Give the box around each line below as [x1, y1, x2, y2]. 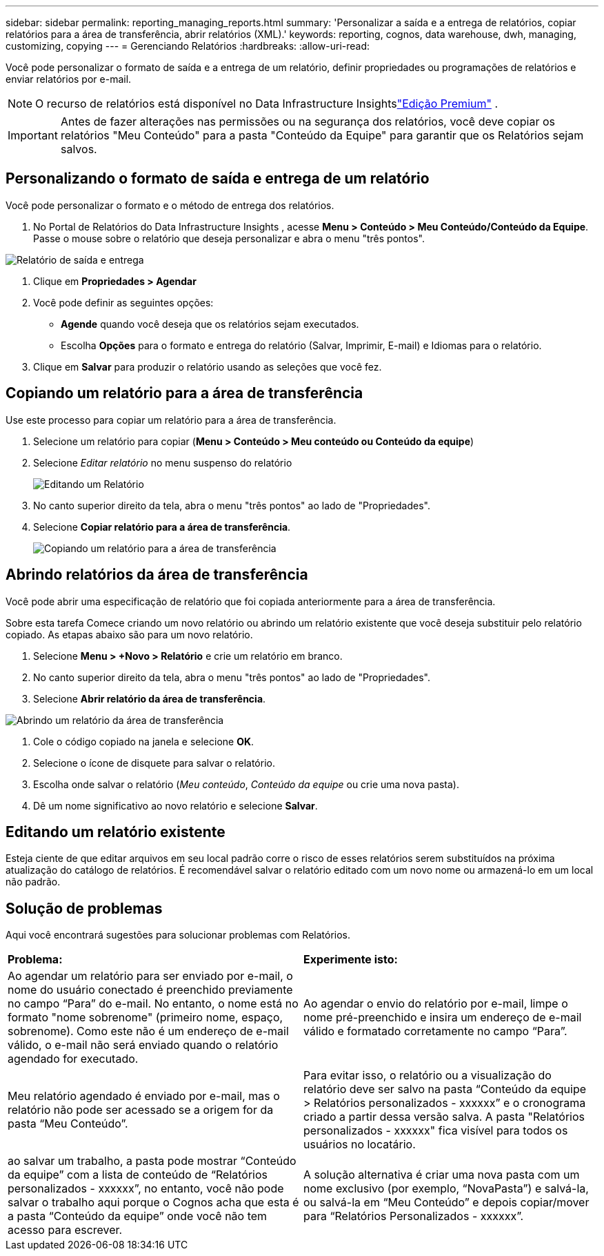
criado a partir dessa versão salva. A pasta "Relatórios [303, 1110, 585, 1124]
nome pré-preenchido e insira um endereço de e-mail [303, 1010, 582, 1025]
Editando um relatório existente [6, 823, 225, 841]
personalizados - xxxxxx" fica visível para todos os [303, 1123, 568, 1138]
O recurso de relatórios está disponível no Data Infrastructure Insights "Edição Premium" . [35, 97, 499, 110]
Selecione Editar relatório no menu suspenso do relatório [33, 456, 292, 469]
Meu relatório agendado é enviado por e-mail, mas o [8, 1089, 280, 1103]
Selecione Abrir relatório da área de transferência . [33, 692, 266, 705]
